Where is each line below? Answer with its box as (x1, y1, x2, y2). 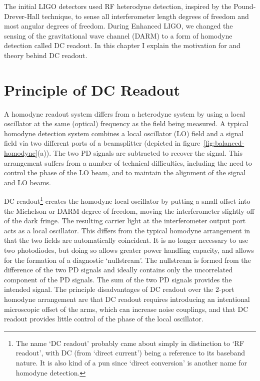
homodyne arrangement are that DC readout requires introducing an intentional (4, 294, 250, 304)
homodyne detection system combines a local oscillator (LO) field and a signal (4, 128, 244, 138)
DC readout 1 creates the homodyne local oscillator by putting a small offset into (4, 194, 250, 206)
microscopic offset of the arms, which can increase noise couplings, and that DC (4, 303, 248, 314)
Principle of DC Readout (4, 79, 180, 100)
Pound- (233, 1, 256, 11)
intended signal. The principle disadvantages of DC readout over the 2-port (4, 284, 234, 294)
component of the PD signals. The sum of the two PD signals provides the (4, 274, 232, 284)
